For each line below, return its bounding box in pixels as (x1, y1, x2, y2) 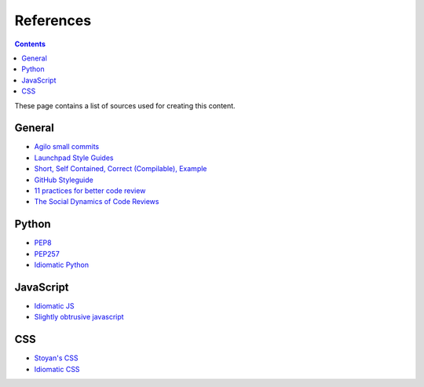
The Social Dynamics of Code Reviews (34, 197, 159, 206)
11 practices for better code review (34, 185, 146, 195)
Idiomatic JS (34, 301, 75, 310)
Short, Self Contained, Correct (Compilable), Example (34, 164, 207, 173)
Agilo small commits (34, 142, 100, 152)
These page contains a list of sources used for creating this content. (14, 100, 236, 110)
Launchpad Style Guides (34, 153, 114, 162)
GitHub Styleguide (34, 175, 93, 184)
